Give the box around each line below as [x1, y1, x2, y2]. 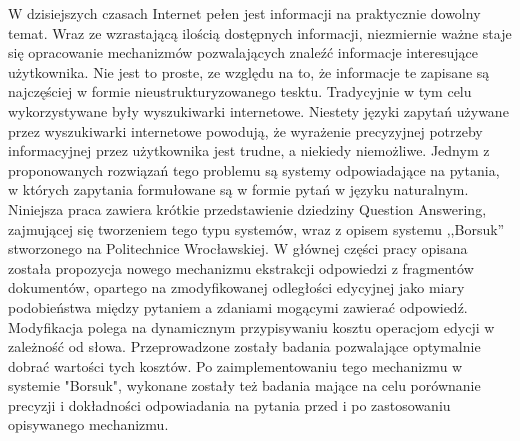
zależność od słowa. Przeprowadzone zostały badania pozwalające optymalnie [8, 336, 481, 357]
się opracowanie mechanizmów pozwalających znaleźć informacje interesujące [8, 42, 478, 63]
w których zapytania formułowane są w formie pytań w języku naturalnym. [8, 179, 469, 200]
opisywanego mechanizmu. [8, 414, 169, 435]
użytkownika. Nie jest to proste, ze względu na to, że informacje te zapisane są [8, 61, 490, 82]
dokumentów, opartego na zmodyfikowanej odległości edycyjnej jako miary [8, 277, 465, 298]
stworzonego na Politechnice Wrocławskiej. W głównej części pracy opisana [8, 238, 468, 259]
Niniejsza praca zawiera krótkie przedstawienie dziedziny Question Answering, [8, 198, 487, 219]
